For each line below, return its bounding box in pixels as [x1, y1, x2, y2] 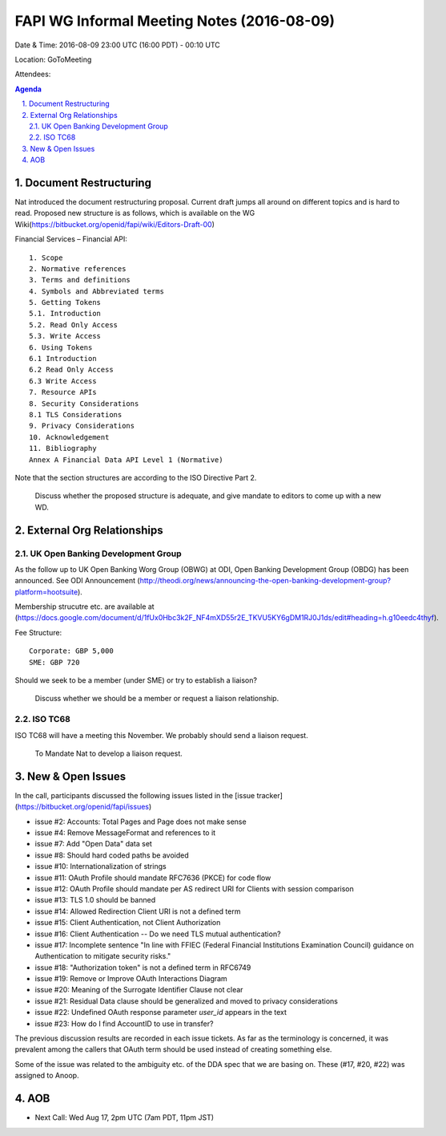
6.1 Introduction [29, 354, 97, 363]
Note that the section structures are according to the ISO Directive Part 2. [14, 473, 257, 482]
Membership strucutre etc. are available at [14, 602, 155, 611]
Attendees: [14, 69, 51, 79]
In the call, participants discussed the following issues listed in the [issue [14, 790, 255, 800]
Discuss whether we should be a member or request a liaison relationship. [34, 694, 279, 704]
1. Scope [29, 253, 63, 262]
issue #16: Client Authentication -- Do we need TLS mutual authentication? [34, 929, 281, 939]
